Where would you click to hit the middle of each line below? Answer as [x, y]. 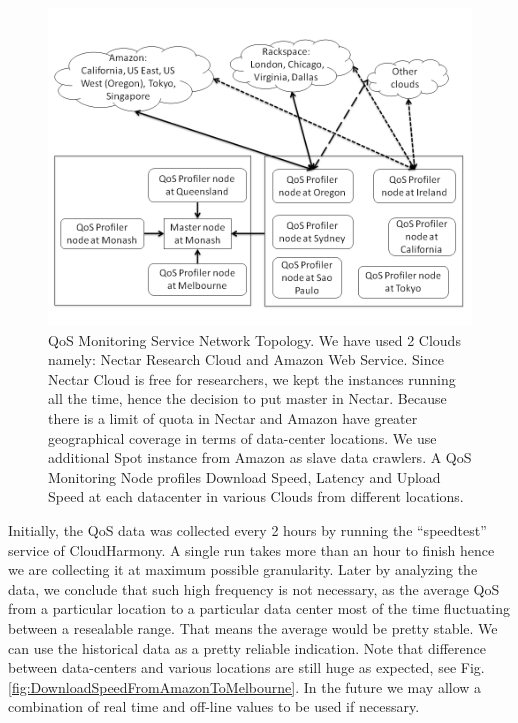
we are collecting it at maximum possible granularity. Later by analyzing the [243, 569]
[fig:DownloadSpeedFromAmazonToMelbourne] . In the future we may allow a [245, 686]
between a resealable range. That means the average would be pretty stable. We [253, 627]
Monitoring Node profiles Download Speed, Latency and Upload [244, 476]
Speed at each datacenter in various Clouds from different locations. [256, 496]
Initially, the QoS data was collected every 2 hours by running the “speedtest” [247, 529]
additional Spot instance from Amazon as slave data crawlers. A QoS [260, 457]
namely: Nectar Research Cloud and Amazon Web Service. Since [246, 359]
